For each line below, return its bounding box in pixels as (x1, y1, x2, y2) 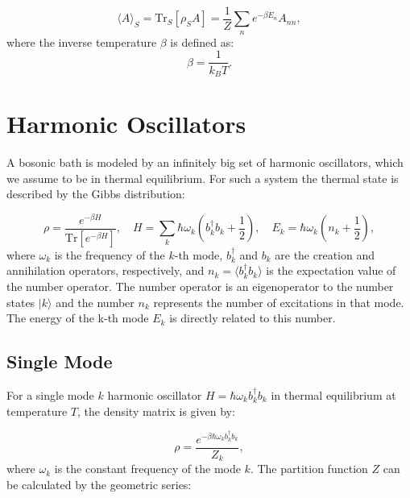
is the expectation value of (266, 262, 396, 279)
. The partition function (250, 460, 368, 477)
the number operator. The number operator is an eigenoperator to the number (6, 278, 394, 295)
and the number (56, 293, 135, 310)
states (6, 293, 35, 310)
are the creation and (275, 246, 375, 263)
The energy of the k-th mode (6, 309, 149, 326)
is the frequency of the (54, 246, 165, 263)
